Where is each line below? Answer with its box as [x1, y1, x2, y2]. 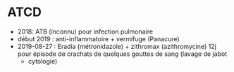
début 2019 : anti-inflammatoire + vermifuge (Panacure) [17, 34, 180, 43]
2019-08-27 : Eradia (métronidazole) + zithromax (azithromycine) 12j [17, 42, 216, 50]
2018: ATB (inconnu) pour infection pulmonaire [17, 27, 154, 36]
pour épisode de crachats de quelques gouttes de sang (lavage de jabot [17, 50, 228, 58]
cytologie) [27, 57, 58, 65]
